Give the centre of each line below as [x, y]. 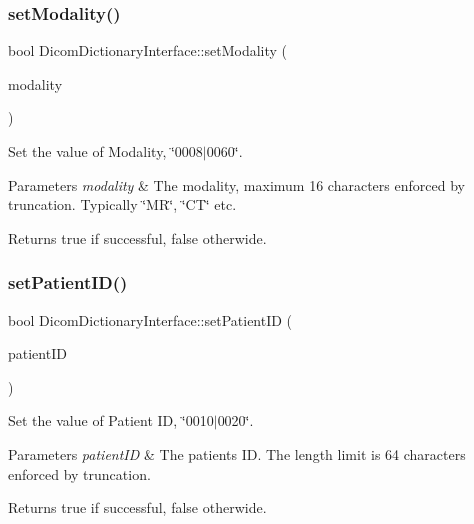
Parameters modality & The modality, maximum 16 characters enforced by [236, 184]
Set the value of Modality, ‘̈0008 [105, 151]
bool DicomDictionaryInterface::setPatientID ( [150, 319]
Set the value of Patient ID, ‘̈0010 [111, 420]
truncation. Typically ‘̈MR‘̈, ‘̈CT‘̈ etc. [122, 204]
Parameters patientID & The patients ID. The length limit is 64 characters [237, 453]
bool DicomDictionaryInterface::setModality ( [148, 50]
